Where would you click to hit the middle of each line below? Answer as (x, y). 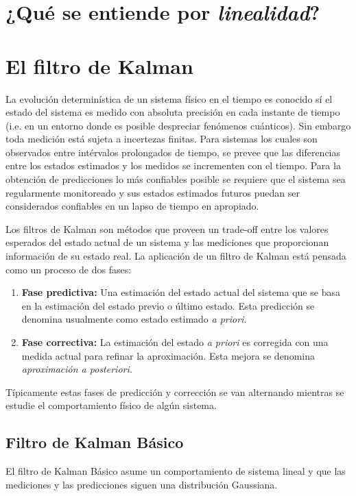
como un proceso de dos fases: (69, 269)
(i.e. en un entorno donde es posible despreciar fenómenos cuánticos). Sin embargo (178, 125)
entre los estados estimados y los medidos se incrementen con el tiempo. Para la (173, 165)
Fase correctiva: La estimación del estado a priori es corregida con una (175, 342)
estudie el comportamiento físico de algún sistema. (111, 405)
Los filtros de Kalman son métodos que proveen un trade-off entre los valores (167, 228)
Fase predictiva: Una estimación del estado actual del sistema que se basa (181, 292)
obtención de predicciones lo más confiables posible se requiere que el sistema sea (176, 179)
